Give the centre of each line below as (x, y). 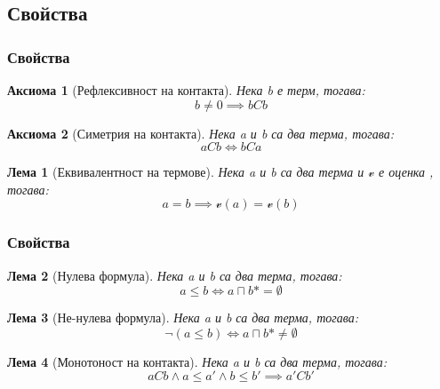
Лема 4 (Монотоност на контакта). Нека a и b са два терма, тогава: (197, 361)
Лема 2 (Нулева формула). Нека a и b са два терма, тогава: (175, 275)
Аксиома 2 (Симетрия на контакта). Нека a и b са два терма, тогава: (201, 133)
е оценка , (406, 172)
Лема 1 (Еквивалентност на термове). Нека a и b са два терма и (186, 172)
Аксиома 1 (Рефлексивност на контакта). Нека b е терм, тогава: (186, 90)
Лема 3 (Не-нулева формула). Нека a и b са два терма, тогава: (183, 318)
